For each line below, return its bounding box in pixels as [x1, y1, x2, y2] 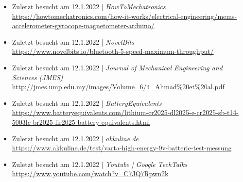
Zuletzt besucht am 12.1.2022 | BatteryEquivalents [12, 98, 162, 108]
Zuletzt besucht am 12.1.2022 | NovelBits [12, 36, 134, 47]
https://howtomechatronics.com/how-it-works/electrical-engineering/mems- [12, 11, 237, 21]
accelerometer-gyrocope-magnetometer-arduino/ [12, 20, 155, 31]
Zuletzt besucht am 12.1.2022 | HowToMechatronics [12, 1, 166, 11]
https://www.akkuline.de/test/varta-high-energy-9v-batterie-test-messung [12, 143, 232, 153]
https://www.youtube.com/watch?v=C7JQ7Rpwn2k [12, 168, 169, 179]
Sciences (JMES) [12, 72, 63, 82]
